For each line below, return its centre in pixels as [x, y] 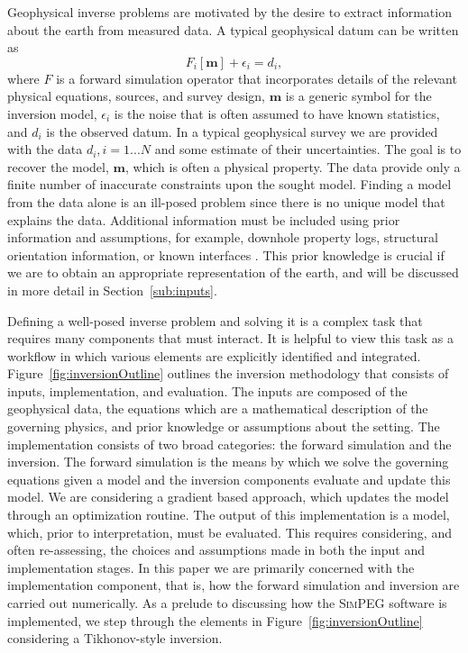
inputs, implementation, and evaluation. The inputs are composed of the [207, 390]
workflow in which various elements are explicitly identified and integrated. [214, 355]
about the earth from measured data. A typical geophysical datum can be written [233, 29]
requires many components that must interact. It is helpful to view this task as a [230, 338]
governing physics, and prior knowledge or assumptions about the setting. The [224, 426]
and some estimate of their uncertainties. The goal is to [308, 149]
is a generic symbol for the [358, 96]
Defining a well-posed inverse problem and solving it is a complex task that [215, 320]
